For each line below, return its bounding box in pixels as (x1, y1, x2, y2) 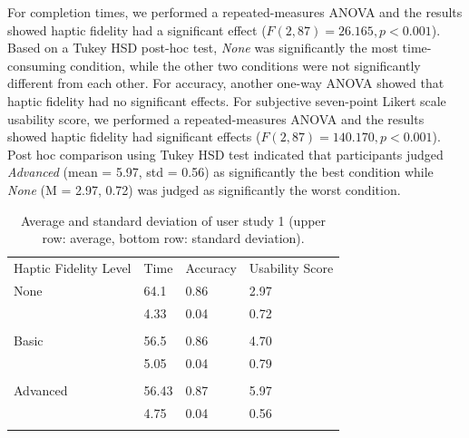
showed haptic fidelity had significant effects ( (7, 127, 261, 146)
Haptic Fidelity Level (14, 258, 132, 277)
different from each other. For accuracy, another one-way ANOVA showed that (7, 73, 445, 92)
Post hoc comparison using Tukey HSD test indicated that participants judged (7, 144, 444, 163)
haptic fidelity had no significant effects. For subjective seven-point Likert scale (7, 91, 446, 110)
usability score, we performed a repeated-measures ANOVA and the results (7, 109, 425, 128)
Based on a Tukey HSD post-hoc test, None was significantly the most (7, 38, 398, 57)
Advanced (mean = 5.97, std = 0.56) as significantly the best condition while (7, 162, 434, 181)
